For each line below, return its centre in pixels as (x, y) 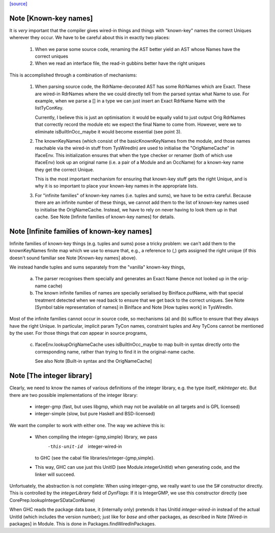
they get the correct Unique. (64, 169)
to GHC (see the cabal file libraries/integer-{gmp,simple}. (95, 458)
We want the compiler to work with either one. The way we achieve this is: (87, 425)
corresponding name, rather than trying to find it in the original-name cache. (115, 352)
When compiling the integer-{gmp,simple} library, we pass (96, 437)
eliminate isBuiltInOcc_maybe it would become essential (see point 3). (108, 131)
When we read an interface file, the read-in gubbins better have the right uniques (120, 63)
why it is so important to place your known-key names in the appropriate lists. (116, 186)
